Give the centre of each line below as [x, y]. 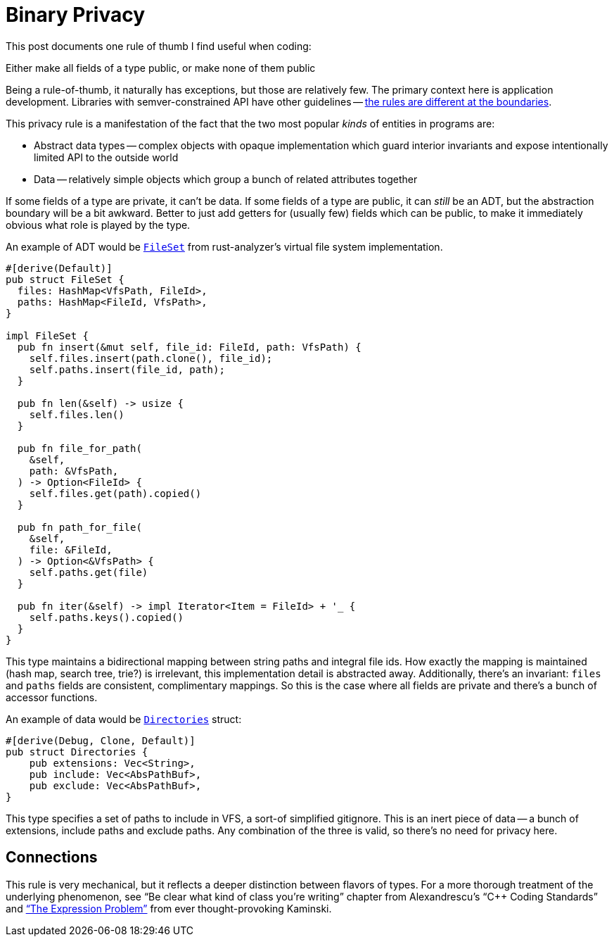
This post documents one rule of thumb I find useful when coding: [159, 46]
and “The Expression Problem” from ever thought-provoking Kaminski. [169, 908]
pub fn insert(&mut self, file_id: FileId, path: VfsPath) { [189, 347]
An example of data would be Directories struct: [124, 719]
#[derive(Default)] [59, 268]
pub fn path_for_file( [79, 527]
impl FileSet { [47, 335]
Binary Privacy [75, 15]
